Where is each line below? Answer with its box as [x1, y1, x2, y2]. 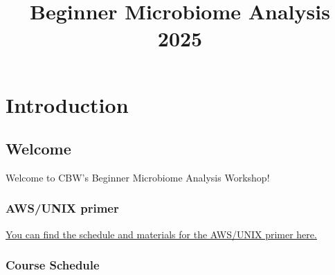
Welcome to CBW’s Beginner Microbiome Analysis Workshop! [6, 170, 270, 184]
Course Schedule [6, 256, 100, 274]
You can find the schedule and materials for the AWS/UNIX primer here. [6, 227, 317, 241]
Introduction [6, 90, 129, 118]
